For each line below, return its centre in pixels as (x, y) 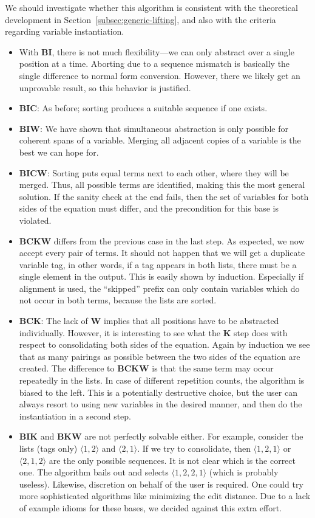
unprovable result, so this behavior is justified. (105, 87)
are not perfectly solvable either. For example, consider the (194, 436)
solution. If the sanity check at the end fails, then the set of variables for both (164, 196)
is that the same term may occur (213, 368)
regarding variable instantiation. (65, 31)
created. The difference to (67, 368)
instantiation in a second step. (75, 416)
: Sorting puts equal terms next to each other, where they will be (168, 172)
